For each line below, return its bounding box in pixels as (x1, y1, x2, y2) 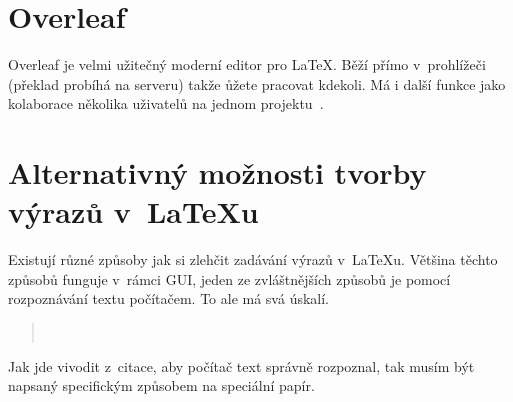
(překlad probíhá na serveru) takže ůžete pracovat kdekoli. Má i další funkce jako (8, 73, 506, 94)
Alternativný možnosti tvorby (8, 152, 427, 193)
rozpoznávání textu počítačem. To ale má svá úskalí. (8, 288, 330, 309)
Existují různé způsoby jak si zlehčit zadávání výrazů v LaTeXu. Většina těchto (8, 249, 498, 270)
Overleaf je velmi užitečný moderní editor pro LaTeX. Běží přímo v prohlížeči (8, 54, 486, 75)
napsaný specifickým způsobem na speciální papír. (8, 375, 315, 396)
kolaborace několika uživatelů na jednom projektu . (8, 93, 324, 114)
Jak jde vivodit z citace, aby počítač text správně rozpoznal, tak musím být (8, 355, 475, 376)
